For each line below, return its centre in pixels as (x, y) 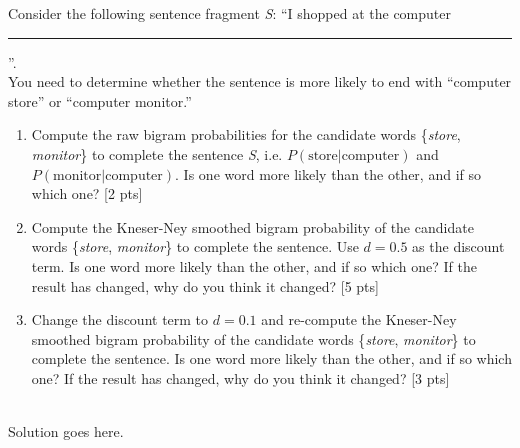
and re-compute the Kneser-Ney (359, 319)
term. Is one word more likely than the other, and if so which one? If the (254, 265)
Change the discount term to (120, 319)
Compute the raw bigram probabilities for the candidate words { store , (246, 134)
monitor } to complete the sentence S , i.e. (157, 153)
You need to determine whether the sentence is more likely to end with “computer (260, 81)
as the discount (458, 246)
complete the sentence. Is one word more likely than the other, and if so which (271, 358)
